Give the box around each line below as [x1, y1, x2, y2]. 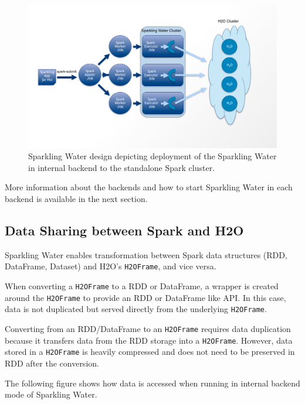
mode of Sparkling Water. [5, 388, 97, 400]
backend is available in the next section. [5, 193, 148, 205]
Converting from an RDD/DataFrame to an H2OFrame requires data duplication [5, 323, 291, 335]
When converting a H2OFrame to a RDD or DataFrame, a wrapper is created [5, 280, 279, 292]
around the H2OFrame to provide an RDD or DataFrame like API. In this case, [5, 291, 286, 303]
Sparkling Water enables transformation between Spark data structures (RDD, [5, 248, 287, 261]
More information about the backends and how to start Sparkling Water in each [5, 181, 293, 193]
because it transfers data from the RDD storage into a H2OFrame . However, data [5, 334, 293, 346]
